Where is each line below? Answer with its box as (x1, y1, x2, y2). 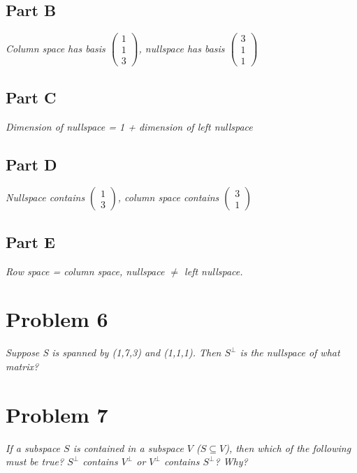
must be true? (6, 454, 64, 469)
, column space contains (117, 190, 219, 205)
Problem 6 (6, 305, 108, 333)
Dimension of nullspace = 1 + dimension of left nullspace (6, 119, 253, 133)
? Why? (214, 454, 248, 469)
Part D (6, 153, 57, 175)
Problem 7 (6, 400, 108, 428)
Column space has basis (6, 41, 105, 55)
